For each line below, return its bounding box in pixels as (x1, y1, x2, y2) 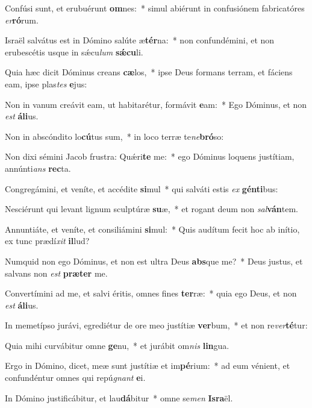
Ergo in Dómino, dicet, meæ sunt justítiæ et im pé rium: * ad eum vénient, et (5, 359, 290, 372)
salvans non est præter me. (5, 266, 108, 279)
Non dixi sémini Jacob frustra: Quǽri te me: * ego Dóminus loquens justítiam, (5, 150, 295, 163)
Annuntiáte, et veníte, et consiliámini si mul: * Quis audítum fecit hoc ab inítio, (5, 222, 300, 235)
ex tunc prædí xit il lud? (5, 234, 90, 247)
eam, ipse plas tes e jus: (5, 77, 87, 90)
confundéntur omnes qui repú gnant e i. (5, 371, 146, 384)
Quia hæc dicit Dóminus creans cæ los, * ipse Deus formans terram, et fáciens (5, 66, 293, 78)
